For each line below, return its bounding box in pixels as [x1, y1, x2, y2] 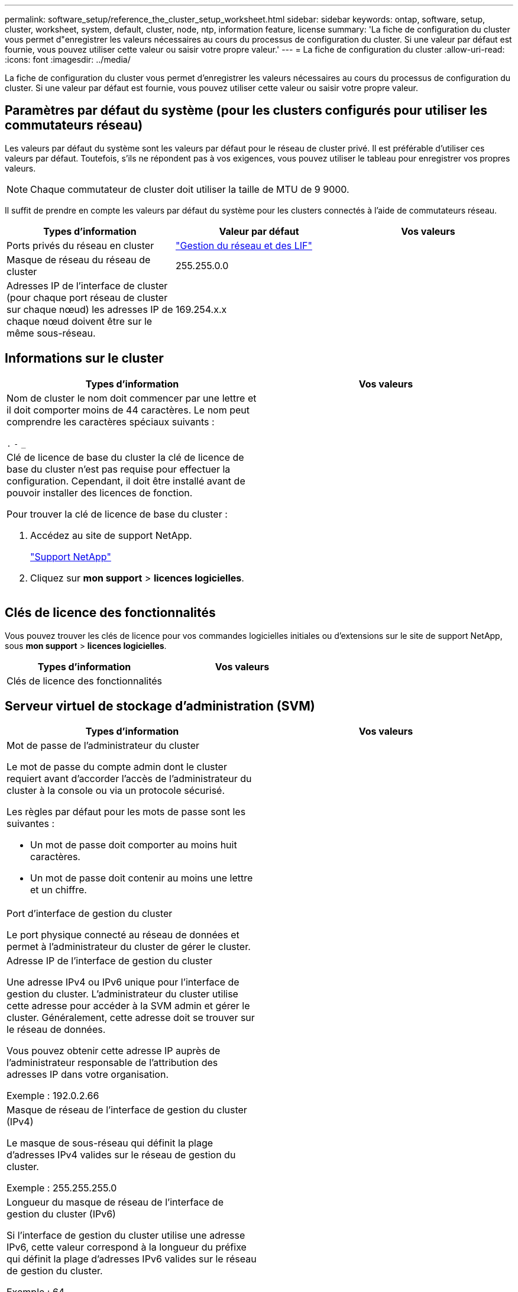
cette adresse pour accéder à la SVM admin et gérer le [7, 1000, 250, 1012]
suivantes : [7, 818, 55, 830]
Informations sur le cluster [5, 351, 164, 366]
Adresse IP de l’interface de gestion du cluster [7, 955, 212, 967]
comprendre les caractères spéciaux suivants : [7, 415, 215, 428]
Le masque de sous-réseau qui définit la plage [7, 1137, 213, 1149]
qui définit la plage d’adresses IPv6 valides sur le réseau [7, 1253, 257, 1265]
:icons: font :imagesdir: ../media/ [5, 54, 131, 64]
